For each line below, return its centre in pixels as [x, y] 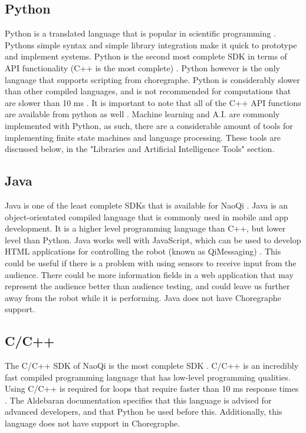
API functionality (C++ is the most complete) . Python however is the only [142, 67]
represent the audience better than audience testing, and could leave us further [147, 286]
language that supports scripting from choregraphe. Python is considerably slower [152, 79]
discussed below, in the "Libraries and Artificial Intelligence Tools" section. [140, 149]
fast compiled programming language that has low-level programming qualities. [148, 377]
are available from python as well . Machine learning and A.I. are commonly [142, 114]
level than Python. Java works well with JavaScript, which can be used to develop [153, 239]
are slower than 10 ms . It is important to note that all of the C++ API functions [153, 102]
